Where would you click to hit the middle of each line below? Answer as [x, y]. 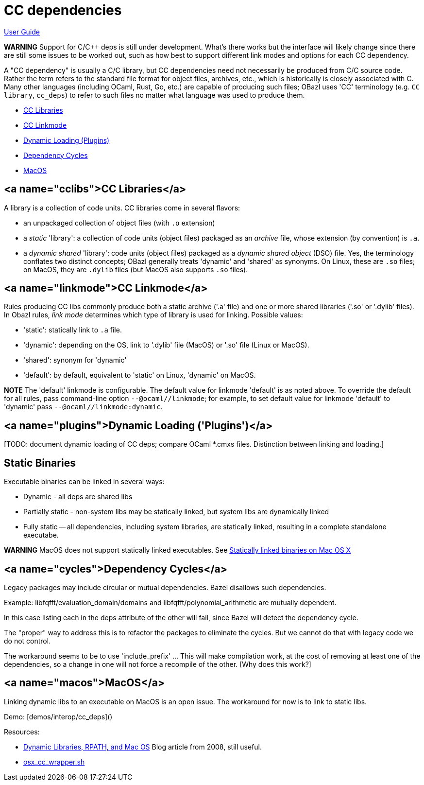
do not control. [27, 641]
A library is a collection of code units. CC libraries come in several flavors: [122, 208]
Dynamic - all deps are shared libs [78, 497]
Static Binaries [40, 463]
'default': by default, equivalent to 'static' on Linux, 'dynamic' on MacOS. [140, 375]
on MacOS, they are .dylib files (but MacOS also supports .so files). [136, 269]
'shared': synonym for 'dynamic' [75, 360]
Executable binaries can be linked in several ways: [84, 482]
